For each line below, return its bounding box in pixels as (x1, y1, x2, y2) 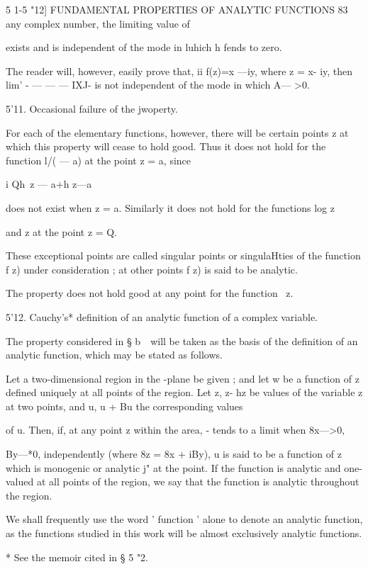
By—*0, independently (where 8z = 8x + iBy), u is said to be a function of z (6, 446, 342, 461)
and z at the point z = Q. (6, 224, 118, 239)
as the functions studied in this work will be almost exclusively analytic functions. (6, 526, 362, 541)
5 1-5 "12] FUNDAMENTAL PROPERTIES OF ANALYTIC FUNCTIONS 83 (6, 2, 348, 16)
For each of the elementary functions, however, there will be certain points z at (6, 125, 349, 140)
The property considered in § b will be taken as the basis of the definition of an (6, 333, 358, 348)
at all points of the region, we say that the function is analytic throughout (36, 474, 359, 489)
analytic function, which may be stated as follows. (6, 347, 223, 362)
